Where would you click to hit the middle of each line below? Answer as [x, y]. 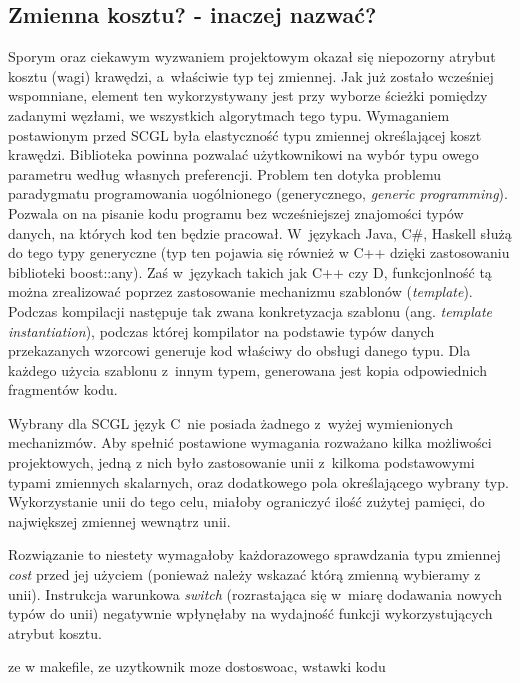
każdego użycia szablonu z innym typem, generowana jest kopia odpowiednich [247, 369]
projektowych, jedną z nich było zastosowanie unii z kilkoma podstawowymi [241, 462]
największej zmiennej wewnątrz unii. [119, 520]
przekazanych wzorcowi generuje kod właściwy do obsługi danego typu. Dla [239, 350]
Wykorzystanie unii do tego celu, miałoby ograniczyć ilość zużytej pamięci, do [246, 501]
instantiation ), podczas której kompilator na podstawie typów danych [221, 330]
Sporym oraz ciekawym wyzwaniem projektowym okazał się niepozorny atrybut [252, 56]
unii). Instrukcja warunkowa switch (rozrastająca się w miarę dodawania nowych [255, 593]
